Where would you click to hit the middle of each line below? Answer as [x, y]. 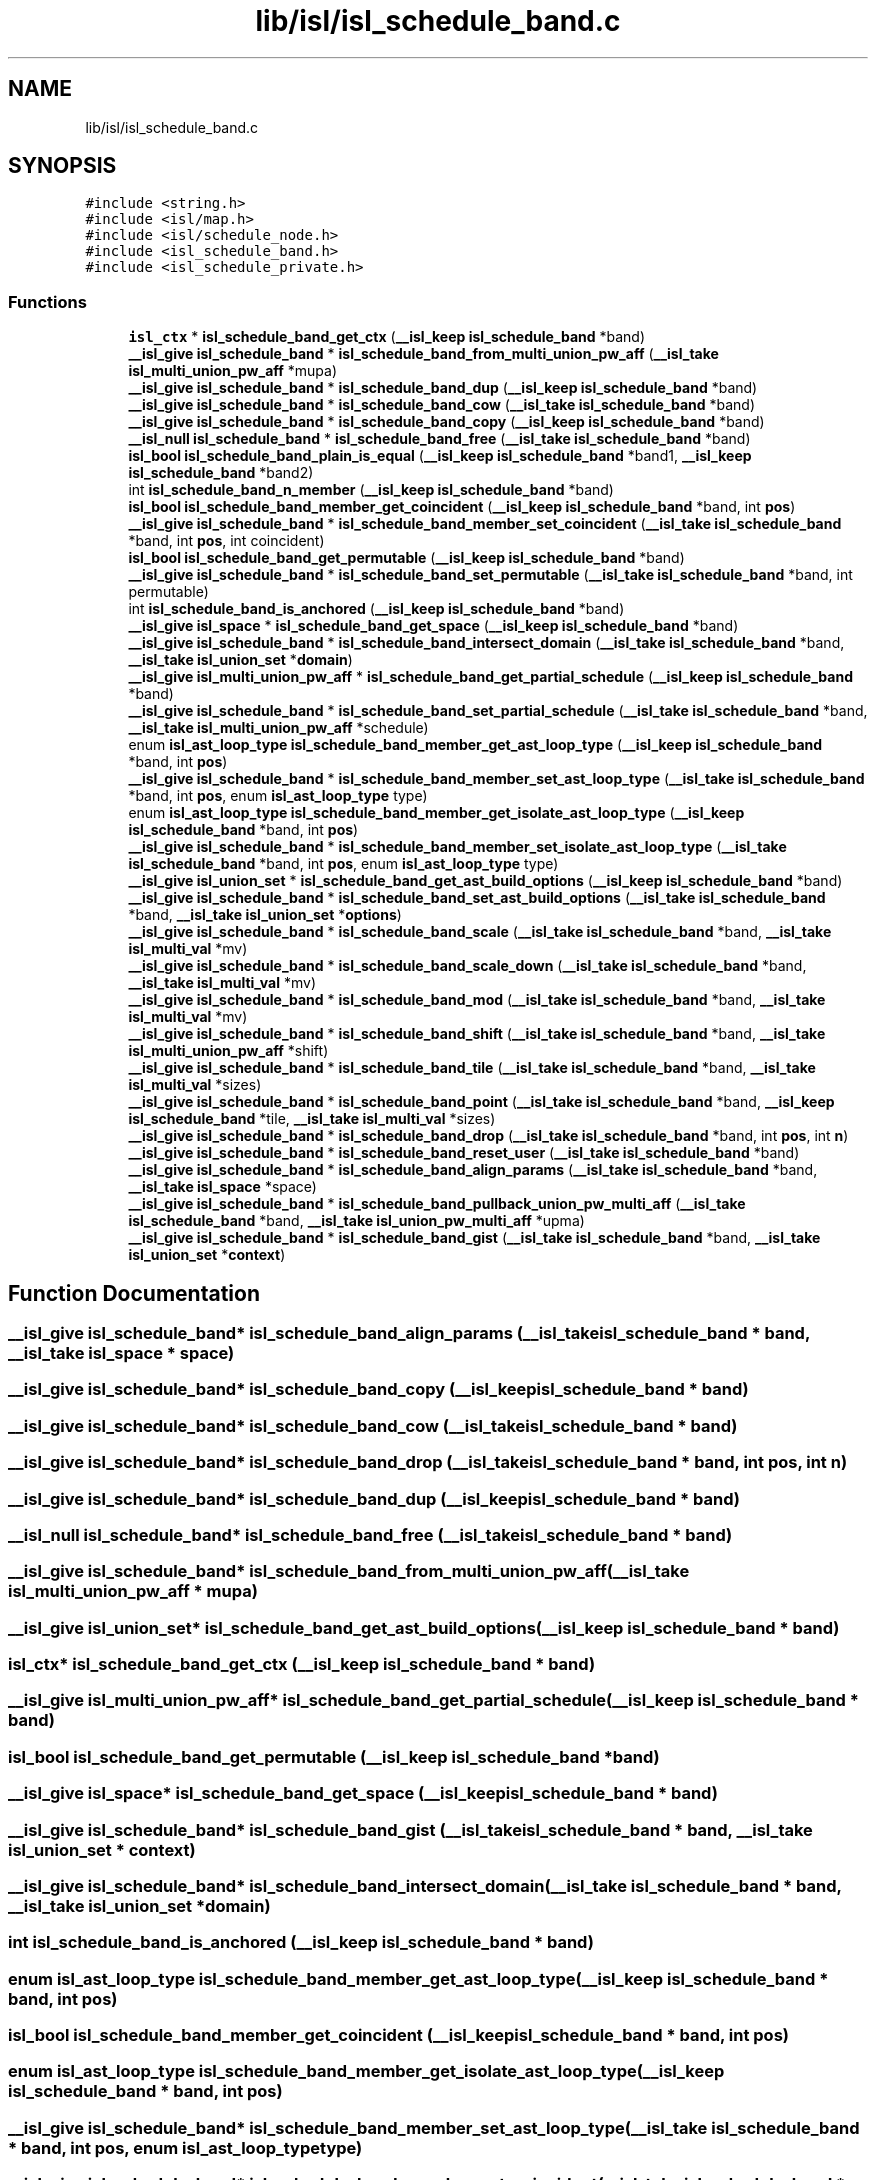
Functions [47, 301]
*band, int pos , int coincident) [226, 541]
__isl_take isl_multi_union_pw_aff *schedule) [278, 728]
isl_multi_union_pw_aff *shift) [228, 1051]
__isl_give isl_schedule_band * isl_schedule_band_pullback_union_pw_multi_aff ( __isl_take [437, 1204]
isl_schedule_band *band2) [221, 473]
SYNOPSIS [62, 166]
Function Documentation [134, 1293]
